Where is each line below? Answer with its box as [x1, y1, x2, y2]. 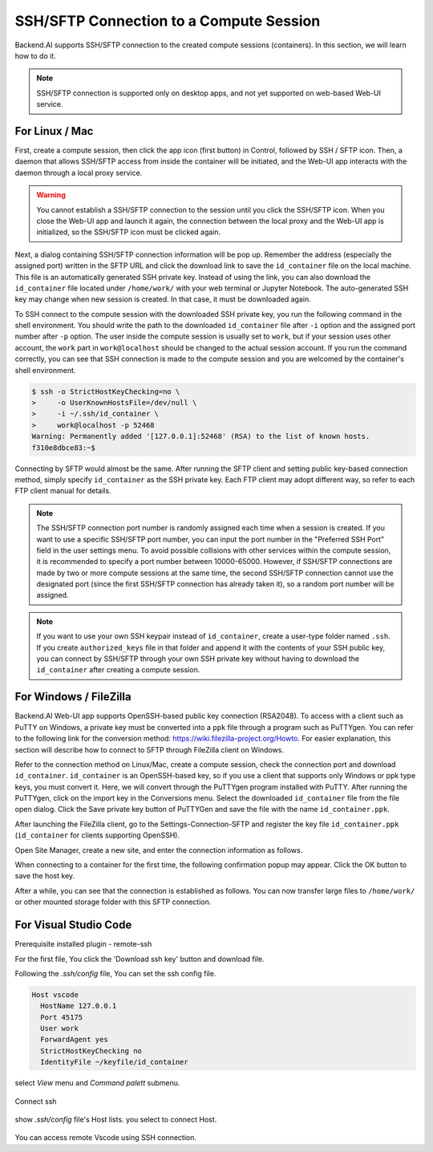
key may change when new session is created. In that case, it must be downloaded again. [14, 294, 312, 304]
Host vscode [31, 990, 79, 999]
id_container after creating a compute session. [36, 665, 200, 675]
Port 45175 [40, 1012, 83, 1022]
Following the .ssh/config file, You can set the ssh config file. [14, 968, 216, 978]
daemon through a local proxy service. [14, 168, 143, 177]
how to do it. [14, 51, 56, 60]
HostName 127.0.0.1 [40, 1001, 117, 1011]
